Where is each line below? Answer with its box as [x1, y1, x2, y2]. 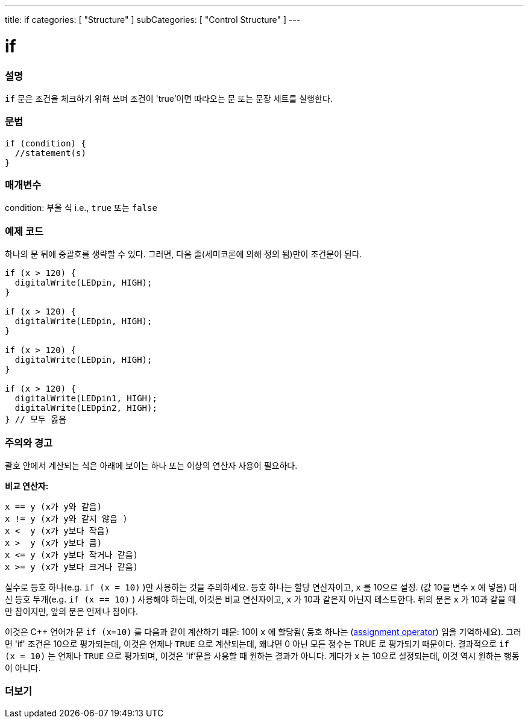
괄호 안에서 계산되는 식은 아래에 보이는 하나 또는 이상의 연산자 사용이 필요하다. [5, 460, 298, 471]
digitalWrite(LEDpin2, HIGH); [14, 403, 157, 413]
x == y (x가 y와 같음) [5, 501, 102, 512]
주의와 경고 [5, 436, 53, 449]
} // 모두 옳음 [5, 415, 67, 425]
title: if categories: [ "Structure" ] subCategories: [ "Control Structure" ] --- [5, 14, 301, 25]
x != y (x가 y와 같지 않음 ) [5, 513, 128, 524]
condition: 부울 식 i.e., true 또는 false [5, 202, 157, 213]
